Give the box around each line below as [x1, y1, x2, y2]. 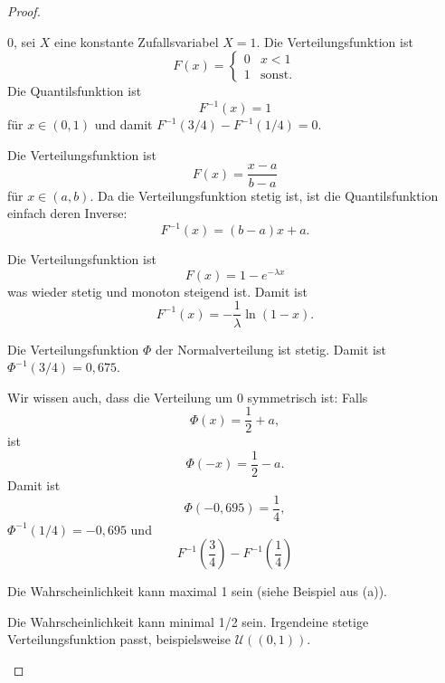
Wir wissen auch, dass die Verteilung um [7, 387, 233, 406]
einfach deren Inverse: [7, 204, 128, 223]
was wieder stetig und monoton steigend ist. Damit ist [7, 281, 308, 300]
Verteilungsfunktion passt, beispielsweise [7, 630, 232, 649]
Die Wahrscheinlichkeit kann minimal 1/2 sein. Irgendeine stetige [7, 612, 369, 631]
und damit [94, 115, 153, 134]
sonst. [260, 69, 293, 82]
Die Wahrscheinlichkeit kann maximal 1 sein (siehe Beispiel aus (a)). [7, 582, 388, 601]
